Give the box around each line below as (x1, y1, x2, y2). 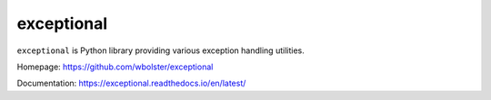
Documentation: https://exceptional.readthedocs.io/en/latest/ (16, 77, 246, 89)
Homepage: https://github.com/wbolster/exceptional (16, 61, 214, 72)
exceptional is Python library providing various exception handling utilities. (16, 45, 305, 56)
